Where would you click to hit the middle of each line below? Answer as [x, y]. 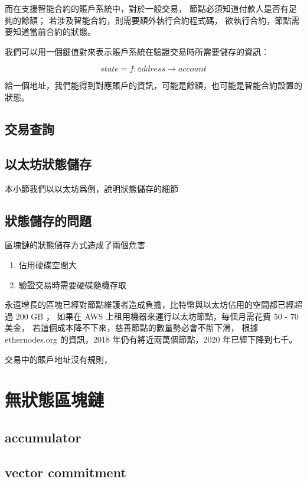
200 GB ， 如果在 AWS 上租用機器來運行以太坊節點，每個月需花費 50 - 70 [157, 316]
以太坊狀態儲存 [48, 163]
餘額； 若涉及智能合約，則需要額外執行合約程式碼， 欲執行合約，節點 [156, 20]
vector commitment [66, 472]
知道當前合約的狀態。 [54, 32]
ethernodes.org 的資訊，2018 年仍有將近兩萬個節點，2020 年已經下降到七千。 [151, 339]
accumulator [43, 437]
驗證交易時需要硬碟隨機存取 [72, 284]
